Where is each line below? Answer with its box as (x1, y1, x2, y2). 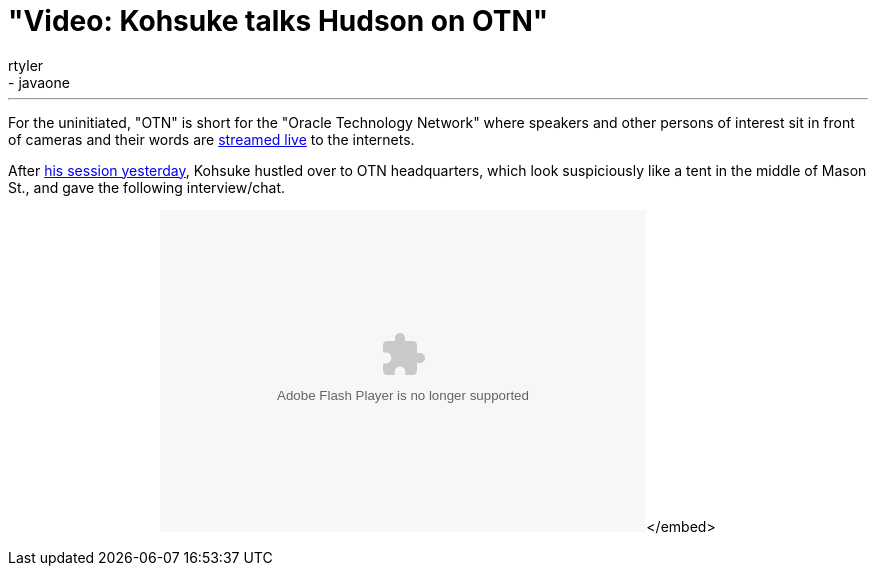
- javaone (8, 73, 70, 91)
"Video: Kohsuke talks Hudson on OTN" (8, 4, 549, 38)
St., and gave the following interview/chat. (8, 178, 286, 196)
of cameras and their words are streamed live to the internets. (8, 130, 415, 148)
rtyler (8, 56, 44, 74)
